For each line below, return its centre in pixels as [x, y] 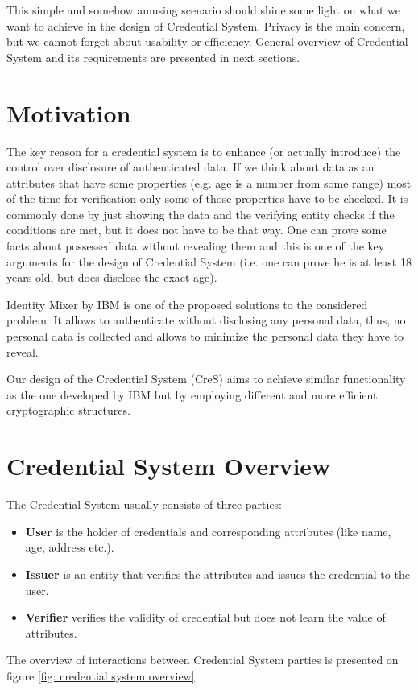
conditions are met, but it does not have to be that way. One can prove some [197, 230]
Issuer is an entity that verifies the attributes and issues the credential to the [217, 574]
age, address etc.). [70, 547]
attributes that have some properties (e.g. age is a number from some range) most [209, 182]
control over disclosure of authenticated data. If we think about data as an [190, 167]
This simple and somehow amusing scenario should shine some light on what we [204, 10]
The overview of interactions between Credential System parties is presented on [203, 660]
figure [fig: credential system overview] [101, 675]
